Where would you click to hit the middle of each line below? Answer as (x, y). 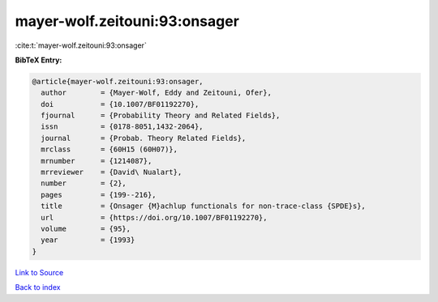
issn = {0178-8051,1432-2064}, (122, 127)
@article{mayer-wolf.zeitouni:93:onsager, (118, 81)
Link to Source (39, 272)
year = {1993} (88, 240)
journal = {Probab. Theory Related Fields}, (144, 138)
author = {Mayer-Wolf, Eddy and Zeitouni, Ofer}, (156, 93)
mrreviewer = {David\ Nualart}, (112, 172)
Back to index (38, 287)
